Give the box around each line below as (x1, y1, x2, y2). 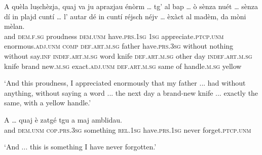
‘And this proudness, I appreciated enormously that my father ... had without (4, 77, 246, 88)
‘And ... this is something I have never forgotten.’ (4, 141, 157, 152)
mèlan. (4, 21, 25, 31)
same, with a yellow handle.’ (4, 97, 91, 108)
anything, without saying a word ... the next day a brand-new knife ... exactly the (4, 87, 258, 98)
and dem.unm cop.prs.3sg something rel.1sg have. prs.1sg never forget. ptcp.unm (4, 124, 251, 135)
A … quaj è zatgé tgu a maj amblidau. (4, 114, 122, 125)
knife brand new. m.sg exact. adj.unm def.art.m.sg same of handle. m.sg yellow (4, 60, 242, 71)
